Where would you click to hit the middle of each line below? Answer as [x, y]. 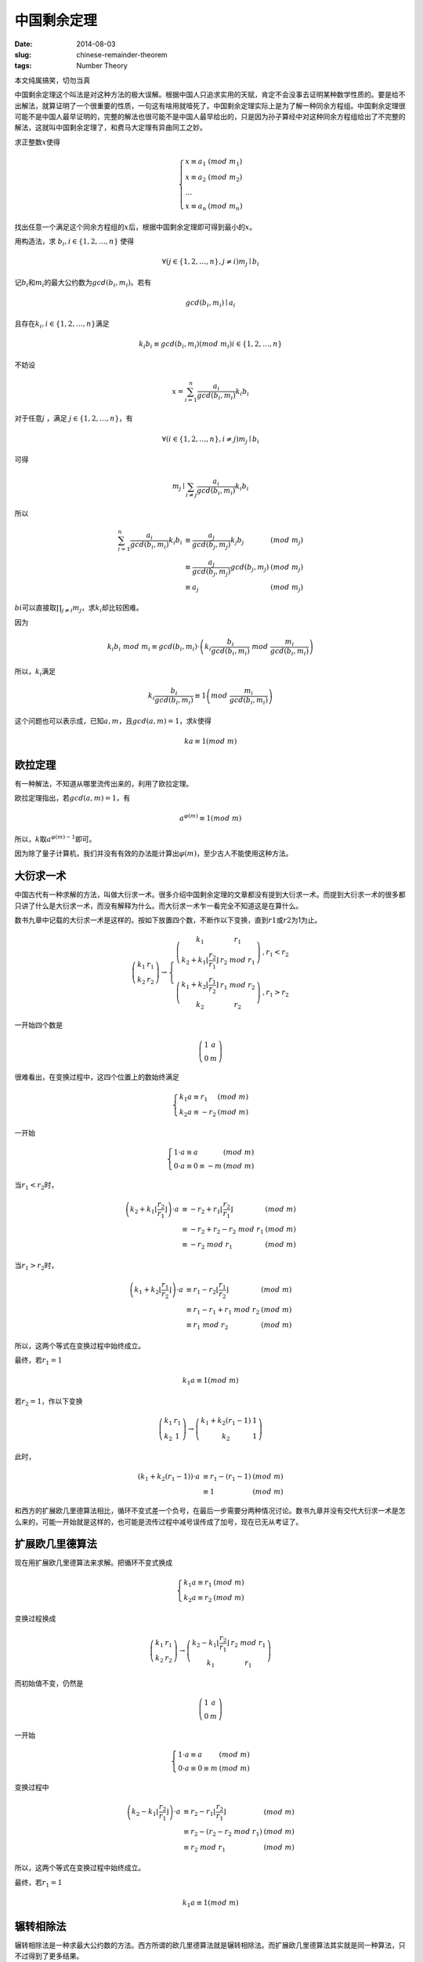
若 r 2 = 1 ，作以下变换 [49, 1402]
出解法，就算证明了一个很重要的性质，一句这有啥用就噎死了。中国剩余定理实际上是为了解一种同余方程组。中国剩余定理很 [210, 105]
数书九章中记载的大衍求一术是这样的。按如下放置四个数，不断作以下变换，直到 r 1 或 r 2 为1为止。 [168, 920]
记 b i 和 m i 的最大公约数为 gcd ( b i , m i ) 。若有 [83, 283]
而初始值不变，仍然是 [49, 1683]
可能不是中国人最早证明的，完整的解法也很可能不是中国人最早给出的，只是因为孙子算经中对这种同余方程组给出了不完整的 [210, 116]
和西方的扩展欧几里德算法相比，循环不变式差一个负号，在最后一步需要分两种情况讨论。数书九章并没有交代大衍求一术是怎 [210, 1511]
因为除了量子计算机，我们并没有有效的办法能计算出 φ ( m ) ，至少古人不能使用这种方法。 [154, 853]
